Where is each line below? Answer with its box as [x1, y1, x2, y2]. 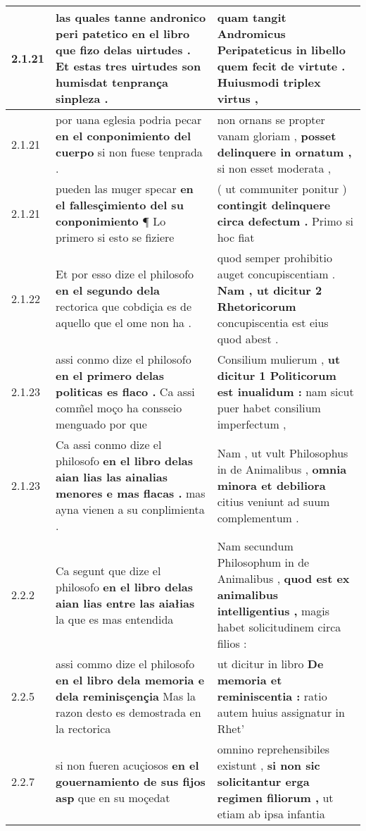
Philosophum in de [217, 554, 310, 570]
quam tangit [217, 9, 286, 25]
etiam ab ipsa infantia [217, 806, 325, 822]
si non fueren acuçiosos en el [56, 757, 199, 773]
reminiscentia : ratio [217, 688, 327, 704]
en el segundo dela [56, 282, 160, 298]
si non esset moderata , [217, 160, 332, 176]
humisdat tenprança [56, 74, 168, 90]
